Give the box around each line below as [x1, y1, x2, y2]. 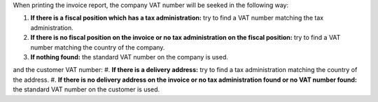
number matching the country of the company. [30, 43, 165, 52]
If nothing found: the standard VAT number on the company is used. [30, 52, 229, 61]
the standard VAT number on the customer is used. [13, 85, 160, 94]
